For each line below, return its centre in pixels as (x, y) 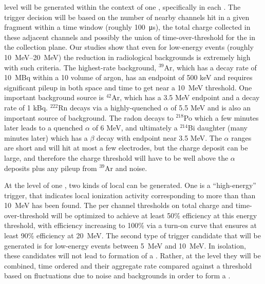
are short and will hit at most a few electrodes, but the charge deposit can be (126, 148)
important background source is (54, 97)
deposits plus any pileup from (51, 168)
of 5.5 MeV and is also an (211, 107)
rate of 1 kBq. (26, 107)
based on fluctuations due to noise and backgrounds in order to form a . (117, 276)
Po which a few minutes (221, 117)
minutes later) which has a (46, 137)
